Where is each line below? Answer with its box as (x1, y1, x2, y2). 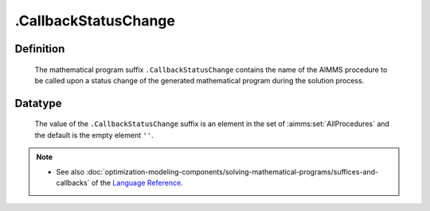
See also (56, 167, 85, 176)
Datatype (14, 96, 62, 110)
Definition (14, 42, 65, 56)
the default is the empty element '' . (34, 130, 154, 140)
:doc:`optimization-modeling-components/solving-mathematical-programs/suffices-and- (86, 167, 379, 176)
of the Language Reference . (91, 178, 183, 187)
